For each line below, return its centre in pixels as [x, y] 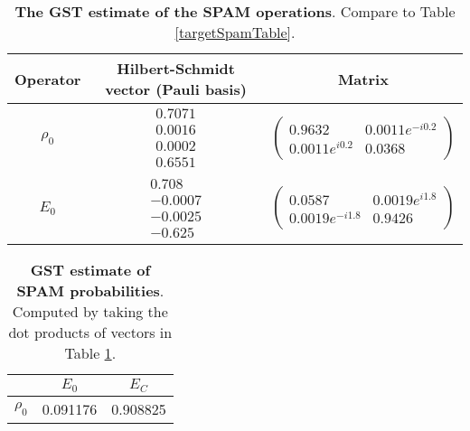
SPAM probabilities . [90, 290]
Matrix [363, 79]
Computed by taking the [90, 311]
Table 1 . [90, 353]
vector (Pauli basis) [176, 89]
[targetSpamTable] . [235, 32]
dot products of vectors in [90, 332]
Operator [48, 79]
